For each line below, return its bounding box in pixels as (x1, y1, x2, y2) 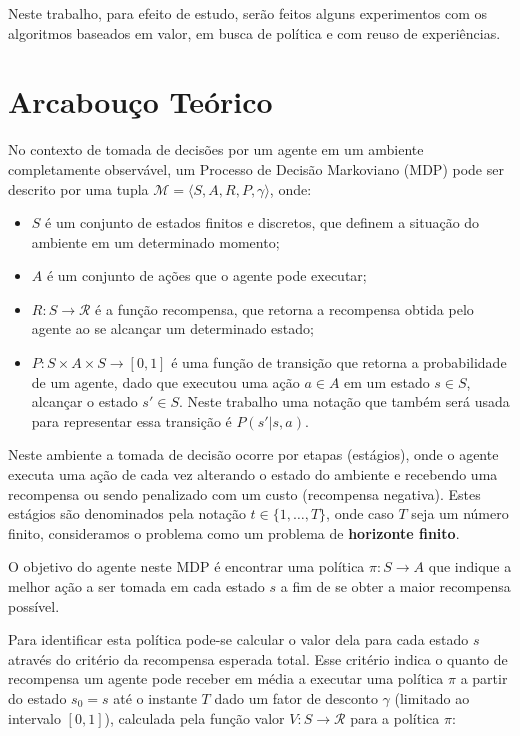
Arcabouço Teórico (8, 81, 273, 122)
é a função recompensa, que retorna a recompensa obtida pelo (95, 298, 474, 319)
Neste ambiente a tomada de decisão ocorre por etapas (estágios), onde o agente (8, 444, 499, 465)
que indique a (428, 556, 512, 577)
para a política (350, 707, 440, 728)
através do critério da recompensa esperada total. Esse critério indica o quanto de (8, 648, 508, 669)
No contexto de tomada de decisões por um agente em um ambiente (8, 139, 424, 160)
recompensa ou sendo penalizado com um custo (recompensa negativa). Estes (8, 483, 481, 504)
